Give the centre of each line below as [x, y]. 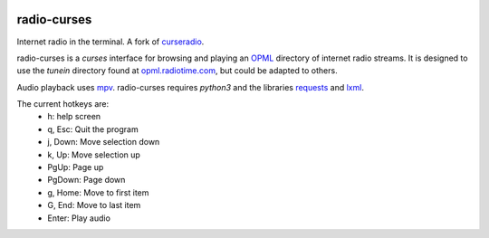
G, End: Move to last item [94, 205]
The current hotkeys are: [62, 104]
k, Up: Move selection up [94, 155]
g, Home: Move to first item [98, 192]
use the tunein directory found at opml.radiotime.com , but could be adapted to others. [177, 71]
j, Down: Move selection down [104, 142]
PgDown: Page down [86, 180]
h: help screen [74, 117]
